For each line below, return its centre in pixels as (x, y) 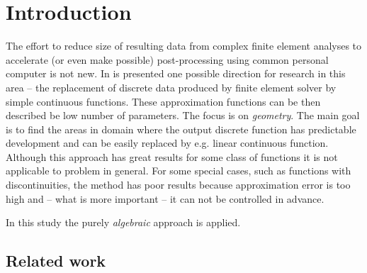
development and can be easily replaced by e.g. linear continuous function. (167, 143)
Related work (56, 261)
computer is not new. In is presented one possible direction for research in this (176, 73)
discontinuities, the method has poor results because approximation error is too (178, 185)
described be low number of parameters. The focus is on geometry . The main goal (183, 115)
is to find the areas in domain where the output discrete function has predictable (181, 129)
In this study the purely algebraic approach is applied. (123, 222)
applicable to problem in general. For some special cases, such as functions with (179, 171)
